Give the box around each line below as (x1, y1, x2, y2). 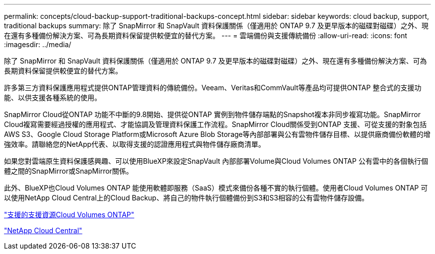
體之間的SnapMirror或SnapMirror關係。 (4, 167, 133, 175)
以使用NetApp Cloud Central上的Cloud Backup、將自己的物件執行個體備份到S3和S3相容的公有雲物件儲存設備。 (4, 193, 369, 202)
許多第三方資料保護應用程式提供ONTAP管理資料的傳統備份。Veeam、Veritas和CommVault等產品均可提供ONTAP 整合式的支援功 (4, 83, 422, 92)
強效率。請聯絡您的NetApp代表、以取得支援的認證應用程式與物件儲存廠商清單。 (4, 140, 266, 148)
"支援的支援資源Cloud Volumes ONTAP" (4, 210, 135, 219)
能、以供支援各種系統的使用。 (4, 93, 101, 102)
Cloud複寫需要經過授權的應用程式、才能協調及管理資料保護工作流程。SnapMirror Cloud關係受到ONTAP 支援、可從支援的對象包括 (4, 120, 427, 128)
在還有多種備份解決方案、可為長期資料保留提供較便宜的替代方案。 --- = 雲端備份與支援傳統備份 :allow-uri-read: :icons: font (4, 31, 407, 40)
